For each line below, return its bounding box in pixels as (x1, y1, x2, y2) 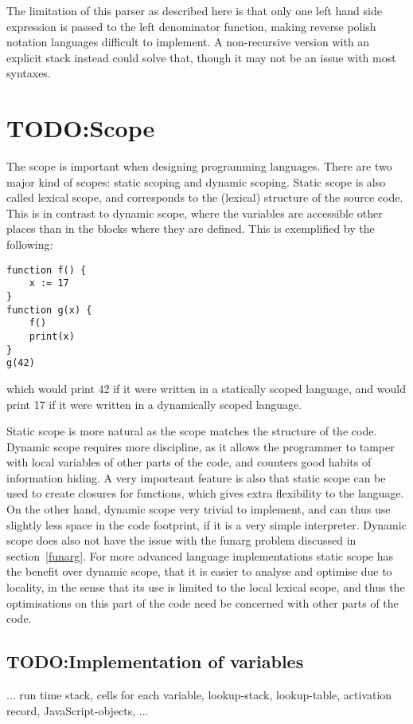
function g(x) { (6, 304, 92, 316)
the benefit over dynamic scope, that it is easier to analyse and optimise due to (6, 563, 392, 580)
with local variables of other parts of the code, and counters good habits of (6, 454, 372, 470)
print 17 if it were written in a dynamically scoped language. (6, 395, 302, 412)
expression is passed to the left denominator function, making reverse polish (6, 18, 376, 34)
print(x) (29, 330, 75, 342)
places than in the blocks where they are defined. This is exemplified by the (6, 220, 375, 237)
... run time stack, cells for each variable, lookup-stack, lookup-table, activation (6, 687, 392, 703)
